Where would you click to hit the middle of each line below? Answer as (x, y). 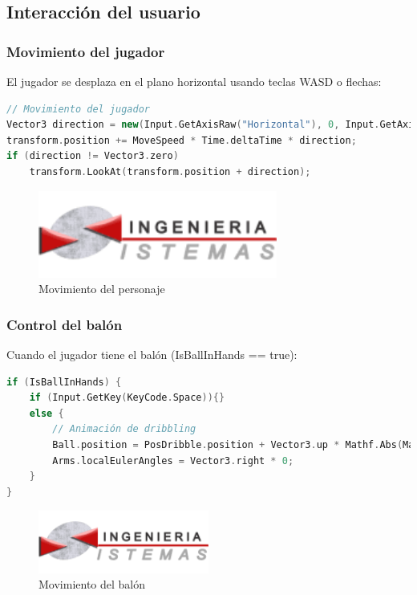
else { (47, 413)
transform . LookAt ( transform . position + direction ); (170, 171)
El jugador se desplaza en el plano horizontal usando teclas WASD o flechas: (194, 81)
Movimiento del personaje (102, 289)
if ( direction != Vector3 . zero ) (93, 156)
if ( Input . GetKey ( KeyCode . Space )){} (127, 398)
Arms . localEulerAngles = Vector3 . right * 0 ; (173, 461)
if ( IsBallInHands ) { (64, 382)
